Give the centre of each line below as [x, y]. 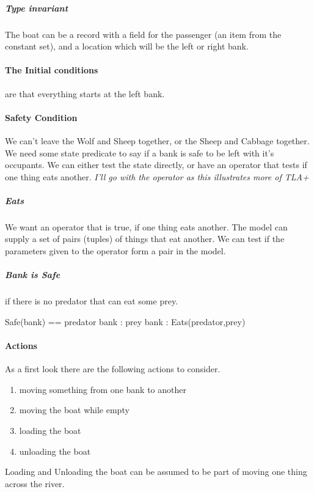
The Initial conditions [52, 70]
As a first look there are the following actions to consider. [113, 369]
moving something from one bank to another [103, 389]
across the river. [35, 483]
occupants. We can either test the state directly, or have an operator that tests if [156, 165]
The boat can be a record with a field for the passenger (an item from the [143, 34]
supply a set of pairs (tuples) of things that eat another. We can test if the [145, 239]
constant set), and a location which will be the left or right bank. [127, 46]
